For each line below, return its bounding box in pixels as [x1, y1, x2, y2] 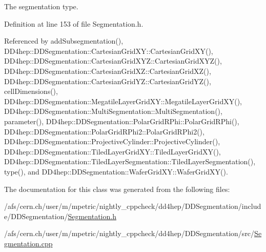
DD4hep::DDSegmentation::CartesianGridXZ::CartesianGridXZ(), [4, 65, 211, 76]
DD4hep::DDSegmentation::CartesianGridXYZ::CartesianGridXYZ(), [4, 55, 222, 66]
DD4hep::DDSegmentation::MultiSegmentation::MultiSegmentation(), [4, 106, 222, 117]
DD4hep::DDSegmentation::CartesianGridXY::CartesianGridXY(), [4, 45, 213, 56]
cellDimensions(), [4, 86, 58, 96]
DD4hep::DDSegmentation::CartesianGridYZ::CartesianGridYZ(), [4, 75, 211, 86]
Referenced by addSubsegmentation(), [4, 35, 124, 46]
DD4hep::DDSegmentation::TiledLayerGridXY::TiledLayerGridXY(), [4, 146, 221, 157]
